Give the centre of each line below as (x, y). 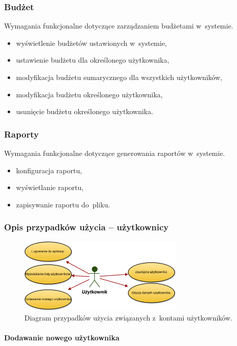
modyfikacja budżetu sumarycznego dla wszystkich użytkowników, (119, 77)
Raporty (22, 134)
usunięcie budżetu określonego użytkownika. (85, 111)
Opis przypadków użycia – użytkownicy (86, 227)
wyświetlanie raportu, (50, 187)
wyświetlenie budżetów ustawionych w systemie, (92, 43)
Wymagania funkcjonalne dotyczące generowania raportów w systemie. (115, 153)
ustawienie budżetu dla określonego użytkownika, (93, 60)
